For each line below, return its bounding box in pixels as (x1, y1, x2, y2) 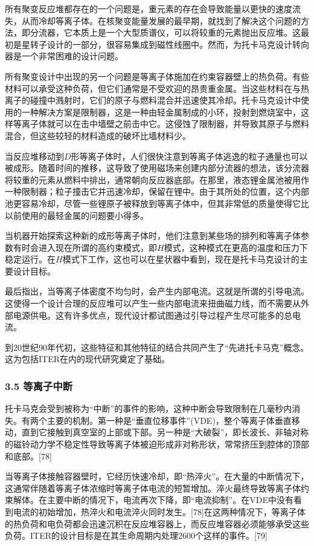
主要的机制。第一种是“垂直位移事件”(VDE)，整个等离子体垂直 (46, 414, 292, 426)
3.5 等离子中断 (5, 378, 73, 393)
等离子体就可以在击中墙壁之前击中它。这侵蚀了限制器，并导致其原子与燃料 (13, 117, 309, 130)
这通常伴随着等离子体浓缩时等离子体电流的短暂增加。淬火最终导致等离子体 (5, 481, 301, 494)
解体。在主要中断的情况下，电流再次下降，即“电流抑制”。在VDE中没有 (13, 493, 293, 506)
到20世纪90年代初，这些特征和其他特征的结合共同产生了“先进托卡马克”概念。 (5, 340, 309, 353)
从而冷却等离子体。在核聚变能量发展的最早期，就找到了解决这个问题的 (21, 14, 301, 27)
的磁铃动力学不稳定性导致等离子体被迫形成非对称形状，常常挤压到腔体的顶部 (5, 438, 309, 450)
